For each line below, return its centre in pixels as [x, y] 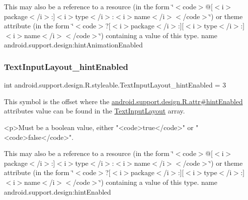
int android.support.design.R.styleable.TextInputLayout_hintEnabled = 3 [115, 85]
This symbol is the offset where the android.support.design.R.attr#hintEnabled [124, 101]
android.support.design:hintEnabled [58, 191]
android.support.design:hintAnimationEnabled [74, 45]
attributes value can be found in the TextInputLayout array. [95, 111]
